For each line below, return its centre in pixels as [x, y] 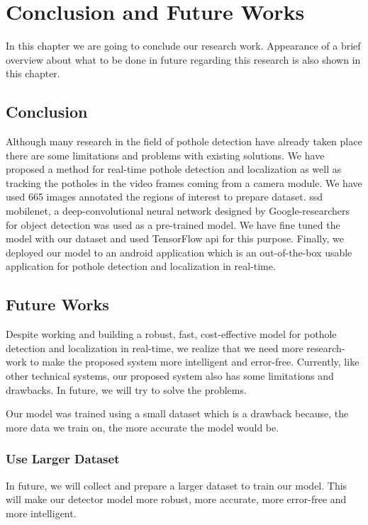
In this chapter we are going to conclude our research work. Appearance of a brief [183, 46]
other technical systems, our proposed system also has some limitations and [170, 376]
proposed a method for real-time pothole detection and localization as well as [174, 169]
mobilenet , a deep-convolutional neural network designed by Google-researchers [178, 211]
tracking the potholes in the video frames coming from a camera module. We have [184, 182]
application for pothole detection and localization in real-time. [141, 266]
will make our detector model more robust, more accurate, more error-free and [176, 499]
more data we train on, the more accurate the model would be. [143, 427]
